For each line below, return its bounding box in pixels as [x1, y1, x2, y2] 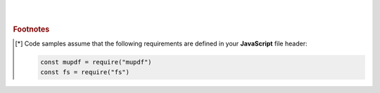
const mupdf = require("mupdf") [39, 58, 152, 66]
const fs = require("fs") [39, 68, 130, 76]
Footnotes [13, 24, 50, 34]
